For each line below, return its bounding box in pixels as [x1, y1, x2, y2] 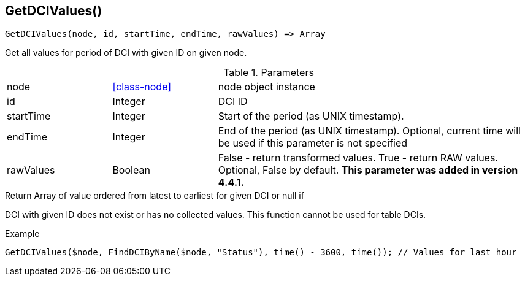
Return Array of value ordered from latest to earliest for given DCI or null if [5, 190, 304, 201]
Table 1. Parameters [223, 66, 314, 79]
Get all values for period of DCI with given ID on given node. [5, 47, 247, 58]
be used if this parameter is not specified [218, 137, 408, 150]
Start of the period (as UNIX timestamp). [218, 110, 404, 123]
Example [5, 228, 40, 239]
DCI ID [218, 95, 248, 108]
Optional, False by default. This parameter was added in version [218, 164, 518, 177]
